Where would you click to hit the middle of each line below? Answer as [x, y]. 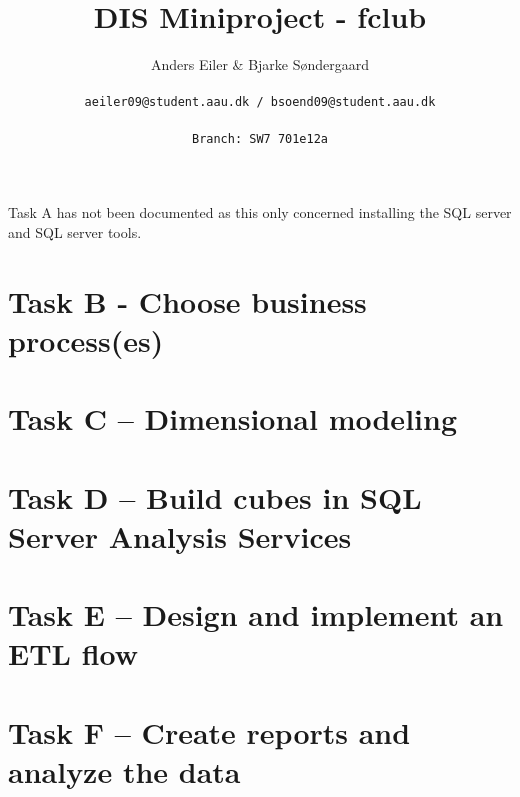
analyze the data [124, 770]
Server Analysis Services [180, 535]
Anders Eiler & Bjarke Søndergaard [260, 64]
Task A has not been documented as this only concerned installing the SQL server [260, 212]
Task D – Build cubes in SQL [215, 496]
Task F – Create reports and [209, 731]
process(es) [86, 339]
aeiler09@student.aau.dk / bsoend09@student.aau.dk [260, 102]
